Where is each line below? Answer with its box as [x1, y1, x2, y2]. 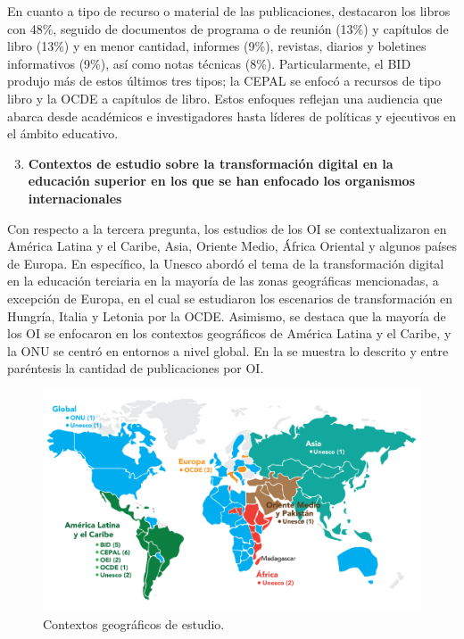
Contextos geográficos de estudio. [43, 614, 225, 633]
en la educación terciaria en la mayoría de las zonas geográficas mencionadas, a [7, 271, 439, 290]
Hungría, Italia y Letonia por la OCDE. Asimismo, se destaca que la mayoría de [7, 306, 446, 325]
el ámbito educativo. [7, 124, 119, 143]
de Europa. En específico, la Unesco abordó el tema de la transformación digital [7, 253, 444, 272]
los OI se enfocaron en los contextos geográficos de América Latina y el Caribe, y [7, 324, 452, 343]
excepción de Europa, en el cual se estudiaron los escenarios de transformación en [7, 288, 452, 307]
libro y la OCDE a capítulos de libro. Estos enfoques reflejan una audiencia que [7, 88, 443, 107]
